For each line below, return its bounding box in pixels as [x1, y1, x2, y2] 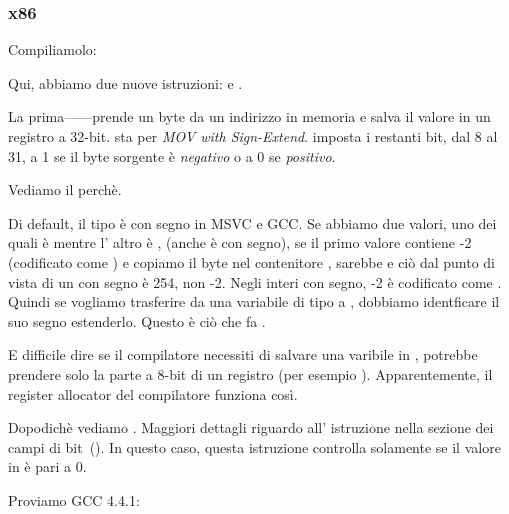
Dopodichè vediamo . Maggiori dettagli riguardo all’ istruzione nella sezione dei [8, 417, 494, 438]
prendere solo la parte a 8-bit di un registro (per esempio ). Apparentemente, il [8, 363, 493, 384]
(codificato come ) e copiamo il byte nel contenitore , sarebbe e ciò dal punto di [8, 251, 496, 272]
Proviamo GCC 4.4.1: [8, 489, 140, 510]
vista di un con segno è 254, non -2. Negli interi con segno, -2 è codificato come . [8, 271, 502, 292]
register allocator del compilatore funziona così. [8, 383, 298, 404]
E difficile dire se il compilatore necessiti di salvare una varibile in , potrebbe [8, 344, 478, 365]
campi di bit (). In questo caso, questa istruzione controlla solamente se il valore [8, 436, 501, 457]
